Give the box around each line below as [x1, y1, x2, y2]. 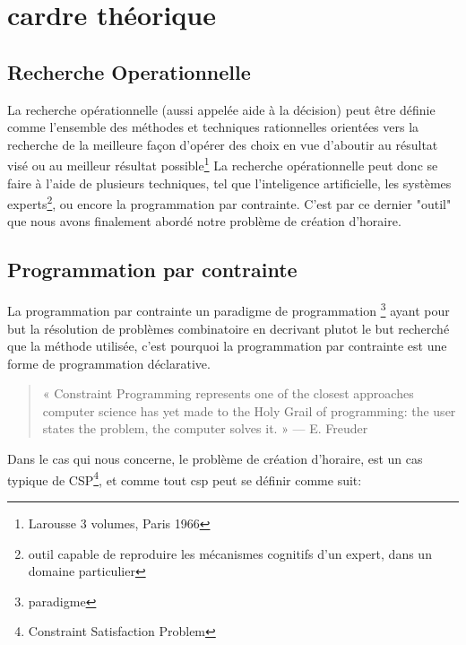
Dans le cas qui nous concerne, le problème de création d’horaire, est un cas [7, 449, 423, 468]
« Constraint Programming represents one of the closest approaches [42, 384, 414, 403]
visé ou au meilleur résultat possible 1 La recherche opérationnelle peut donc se [7, 153, 438, 175]
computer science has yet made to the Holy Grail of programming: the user [42, 401, 456, 420]
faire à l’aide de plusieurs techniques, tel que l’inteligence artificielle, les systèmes [7, 173, 452, 192]
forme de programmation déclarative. [7, 353, 211, 372]
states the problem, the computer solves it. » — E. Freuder [42, 419, 368, 438]
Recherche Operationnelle [7, 57, 251, 85]
